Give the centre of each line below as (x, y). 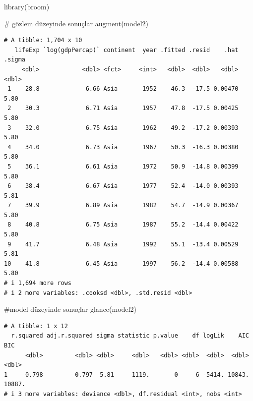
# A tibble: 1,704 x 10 (43, 40)
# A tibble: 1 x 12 (36, 326)
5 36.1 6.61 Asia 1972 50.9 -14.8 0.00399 (123, 166)
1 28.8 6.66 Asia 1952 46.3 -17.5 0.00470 (123, 89)
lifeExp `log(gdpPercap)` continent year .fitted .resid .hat (126, 50)
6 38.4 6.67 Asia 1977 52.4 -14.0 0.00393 (123, 186)
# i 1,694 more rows (38, 283)
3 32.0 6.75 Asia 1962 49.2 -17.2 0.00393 (123, 128)
